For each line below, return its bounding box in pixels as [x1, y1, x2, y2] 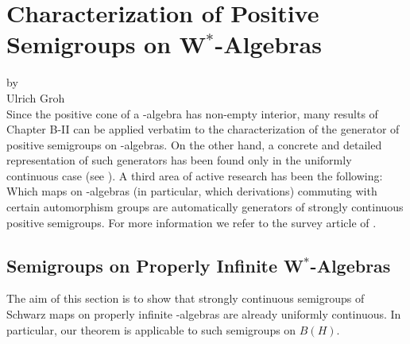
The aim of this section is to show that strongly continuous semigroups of [6, 290, 365, 307]
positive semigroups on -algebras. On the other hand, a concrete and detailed [6, 136, 382, 153]
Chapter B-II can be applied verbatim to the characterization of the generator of [6, 121, 400, 137]
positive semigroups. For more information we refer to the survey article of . [6, 214, 377, 230]
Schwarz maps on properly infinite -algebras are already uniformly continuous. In [6, 306, 401, 323]
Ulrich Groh [6, 89, 65, 106]
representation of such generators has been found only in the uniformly [6, 152, 352, 168]
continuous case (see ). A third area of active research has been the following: [6, 167, 383, 184]
